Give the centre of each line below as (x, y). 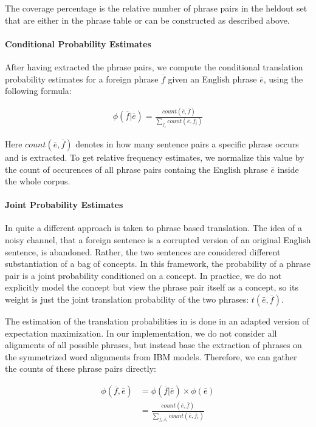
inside (288, 169)
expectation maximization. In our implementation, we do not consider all (141, 333)
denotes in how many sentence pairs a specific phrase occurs (187, 143)
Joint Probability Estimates (64, 205)
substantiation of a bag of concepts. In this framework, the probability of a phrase (158, 264)
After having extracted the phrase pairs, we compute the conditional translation (154, 66)
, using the (283, 79)
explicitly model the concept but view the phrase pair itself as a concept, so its (152, 287)
